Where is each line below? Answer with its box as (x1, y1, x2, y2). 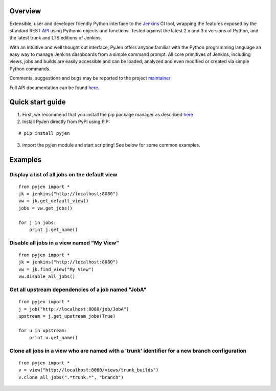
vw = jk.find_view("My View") (18, 266, 95, 272)
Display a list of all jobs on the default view (9, 171, 118, 178)
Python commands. (9, 66, 51, 72)
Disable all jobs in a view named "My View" (9, 239, 120, 246)
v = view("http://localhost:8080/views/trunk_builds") (18, 367, 159, 373)
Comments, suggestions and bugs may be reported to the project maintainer (9, 75, 171, 81)
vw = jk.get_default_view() (18, 198, 89, 204)
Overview (9, 7, 41, 15)
